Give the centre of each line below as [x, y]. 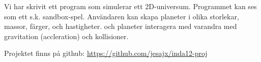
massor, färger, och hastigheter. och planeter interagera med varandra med [121, 26]
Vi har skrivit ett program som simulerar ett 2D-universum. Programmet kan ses [130, 6]
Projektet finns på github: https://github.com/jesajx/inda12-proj [106, 53]
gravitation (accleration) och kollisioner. [66, 36]
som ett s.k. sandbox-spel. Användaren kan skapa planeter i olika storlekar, [122, 16]
